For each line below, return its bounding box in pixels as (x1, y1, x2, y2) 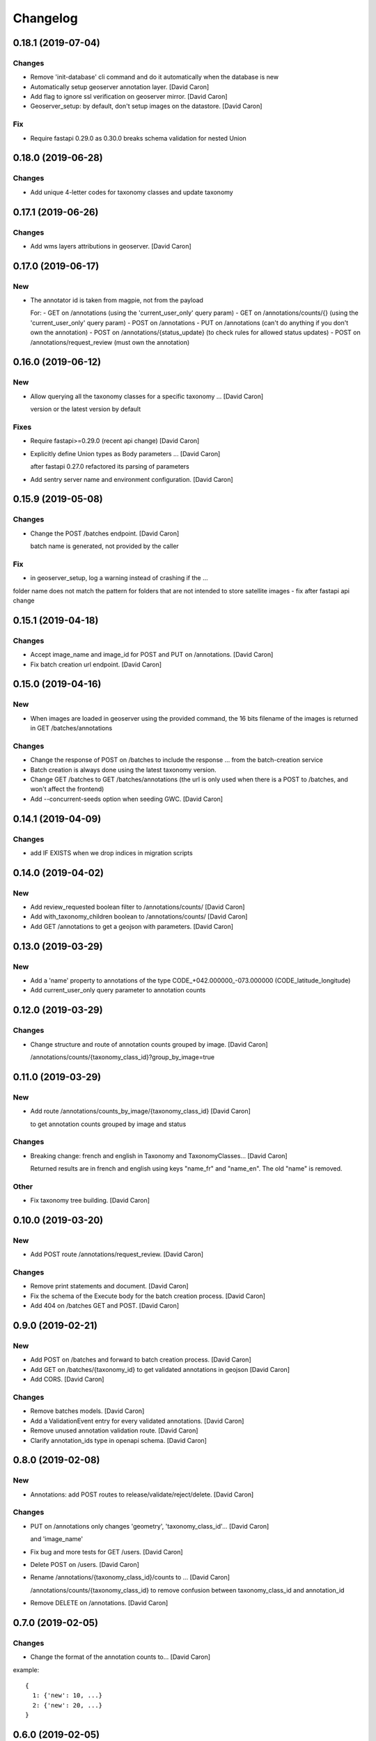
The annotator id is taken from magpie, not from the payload (30, 296, 203, 304)
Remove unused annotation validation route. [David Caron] (30, 1426, 198, 1435)
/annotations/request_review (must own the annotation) (30, 338, 190, 346)
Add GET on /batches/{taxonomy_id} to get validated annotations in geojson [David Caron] (30, 1365, 290, 1373)
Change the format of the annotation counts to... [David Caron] (30, 1653, 211, 1661)
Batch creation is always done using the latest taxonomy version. (30, 765, 217, 774)
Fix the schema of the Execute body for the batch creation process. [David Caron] (30, 1292, 266, 1300)
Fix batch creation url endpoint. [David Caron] (30, 660, 162, 669)
